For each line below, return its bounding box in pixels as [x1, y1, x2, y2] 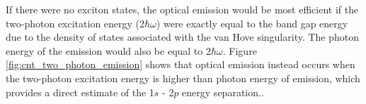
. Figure [222, 43, 257, 58]
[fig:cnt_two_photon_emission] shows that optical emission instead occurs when [6, 57, 355, 72]
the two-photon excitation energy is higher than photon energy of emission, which [6, 70, 360, 85]
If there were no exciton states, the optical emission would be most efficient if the [6, 2, 359, 16]
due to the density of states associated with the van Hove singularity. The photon [6, 30, 360, 44]
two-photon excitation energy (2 [6, 15, 145, 30]
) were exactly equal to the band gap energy [156, 15, 348, 30]
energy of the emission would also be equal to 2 [6, 43, 211, 58]
